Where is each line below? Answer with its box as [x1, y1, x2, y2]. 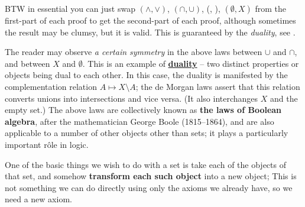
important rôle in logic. [5, 138, 89, 150]
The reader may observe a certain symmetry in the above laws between [5, 46, 262, 58]
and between [5, 57, 50, 69]
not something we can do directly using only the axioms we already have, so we [5, 181, 293, 193]
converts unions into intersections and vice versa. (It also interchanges [5, 92, 258, 104]
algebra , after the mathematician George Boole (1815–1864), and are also [5, 115, 274, 127]
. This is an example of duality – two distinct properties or [82, 57, 299, 69]
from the [255, 2, 287, 14]
